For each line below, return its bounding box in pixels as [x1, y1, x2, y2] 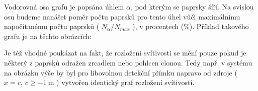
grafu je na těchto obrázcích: [4, 30, 92, 41]
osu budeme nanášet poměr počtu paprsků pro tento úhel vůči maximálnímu [4, 11, 240, 21]
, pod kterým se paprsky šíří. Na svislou [130, 1, 254, 11]
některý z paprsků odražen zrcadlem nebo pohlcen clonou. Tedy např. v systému [4, 57, 252, 67]
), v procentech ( [132, 21, 184, 31]
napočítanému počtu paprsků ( [4, 21, 100, 31]
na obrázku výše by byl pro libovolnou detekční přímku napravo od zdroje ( [4, 67, 237, 77]
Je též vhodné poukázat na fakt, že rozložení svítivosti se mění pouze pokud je [4, 47, 246, 58]
